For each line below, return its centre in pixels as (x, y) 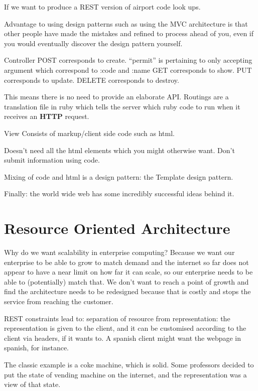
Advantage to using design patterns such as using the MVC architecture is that (126, 23)
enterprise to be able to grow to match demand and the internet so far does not (126, 262)
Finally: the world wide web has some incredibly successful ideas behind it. (119, 193)
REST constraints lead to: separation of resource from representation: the (117, 318)
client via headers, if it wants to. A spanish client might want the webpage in (123, 338)
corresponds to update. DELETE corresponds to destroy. (92, 80)
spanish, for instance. (37, 348)
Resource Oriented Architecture (117, 228)
